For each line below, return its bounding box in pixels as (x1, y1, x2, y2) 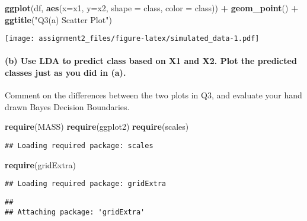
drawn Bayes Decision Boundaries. (5, 100, 130, 113)
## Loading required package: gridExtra (5, 180, 167, 188)
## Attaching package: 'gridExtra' (5, 207, 145, 216)
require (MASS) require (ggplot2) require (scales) (5, 120, 189, 133)
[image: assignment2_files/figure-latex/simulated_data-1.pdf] (5, 34, 260, 43)
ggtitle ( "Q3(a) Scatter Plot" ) (5, 13, 112, 25)
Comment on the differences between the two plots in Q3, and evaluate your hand (5, 89, 302, 101)
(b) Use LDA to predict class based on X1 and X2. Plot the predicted (5, 55, 297, 67)
